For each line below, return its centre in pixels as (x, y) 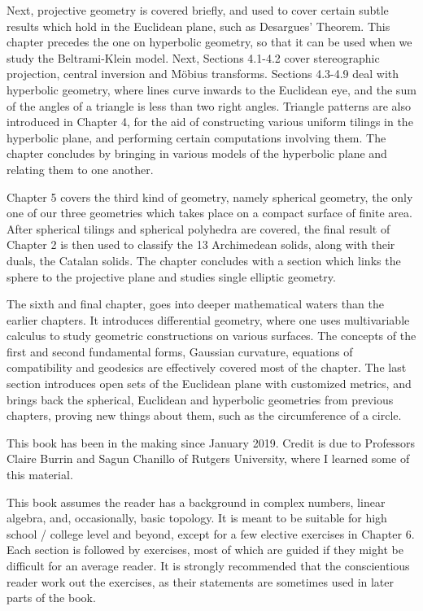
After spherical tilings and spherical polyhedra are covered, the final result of (198, 228)
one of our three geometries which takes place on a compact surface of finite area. (209, 213)
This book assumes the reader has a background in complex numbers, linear (196, 502)
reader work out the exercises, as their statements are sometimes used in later (201, 581)
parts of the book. (51, 598)
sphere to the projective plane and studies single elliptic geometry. (171, 276)
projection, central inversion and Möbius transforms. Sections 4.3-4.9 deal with (203, 74)
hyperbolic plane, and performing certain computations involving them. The (196, 137)
